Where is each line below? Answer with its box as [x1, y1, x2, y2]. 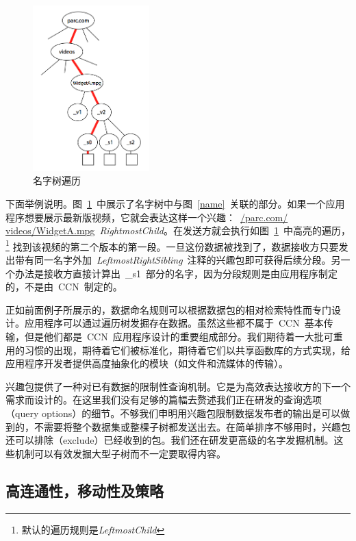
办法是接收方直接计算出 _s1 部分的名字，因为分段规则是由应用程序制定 [14, 266, 338, 280]
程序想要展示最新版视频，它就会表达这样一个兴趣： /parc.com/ [5, 210, 288, 224]
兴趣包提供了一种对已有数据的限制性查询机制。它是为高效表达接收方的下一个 [5, 379, 351, 393]
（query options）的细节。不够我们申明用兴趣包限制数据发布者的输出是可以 [5, 405, 341, 420]
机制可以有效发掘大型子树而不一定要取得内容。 [14, 446, 226, 460]
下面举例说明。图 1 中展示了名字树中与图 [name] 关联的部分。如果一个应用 [5, 196, 345, 210]
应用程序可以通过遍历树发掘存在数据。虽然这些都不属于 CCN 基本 [24, 316, 324, 330]
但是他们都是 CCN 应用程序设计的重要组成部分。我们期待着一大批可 [24, 329, 333, 343]
